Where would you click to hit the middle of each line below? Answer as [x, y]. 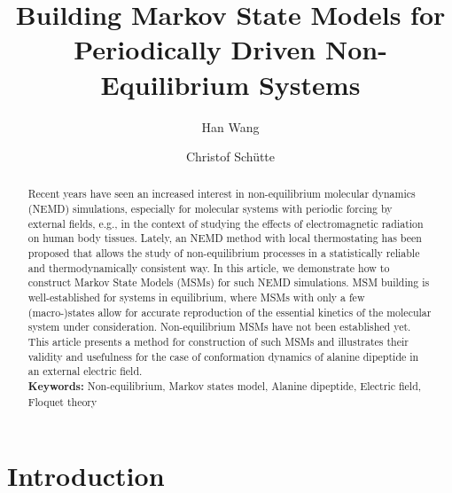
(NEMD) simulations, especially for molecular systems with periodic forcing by [210, 209]
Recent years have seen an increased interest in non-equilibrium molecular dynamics [222, 194]
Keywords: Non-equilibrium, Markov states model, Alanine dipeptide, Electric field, [225, 387]
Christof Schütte [230, 157]
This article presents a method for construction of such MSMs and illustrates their [218, 342]
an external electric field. [85, 371]
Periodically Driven [195, 49]
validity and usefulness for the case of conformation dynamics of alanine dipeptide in [223, 356]
